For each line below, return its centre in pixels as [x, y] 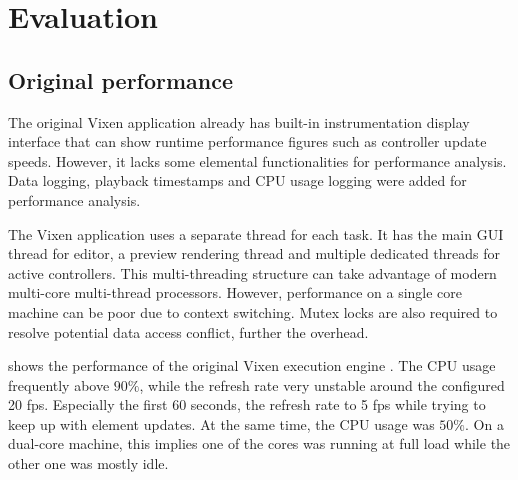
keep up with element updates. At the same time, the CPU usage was [221, 423]
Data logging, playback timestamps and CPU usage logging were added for [237, 180]
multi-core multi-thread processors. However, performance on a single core [235, 292]
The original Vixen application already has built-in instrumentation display [239, 121]
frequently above [59, 384]
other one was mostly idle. [88, 463]
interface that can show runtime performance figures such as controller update [247, 141]
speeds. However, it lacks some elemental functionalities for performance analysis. [257, 160]
